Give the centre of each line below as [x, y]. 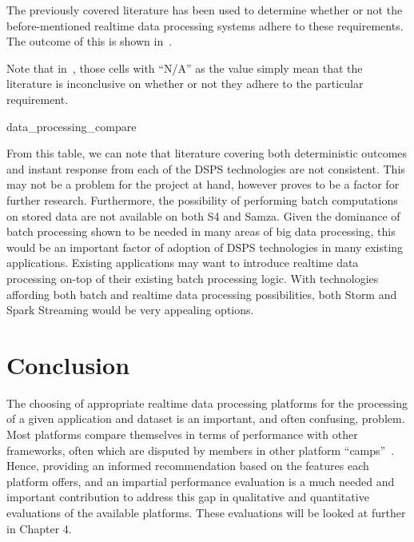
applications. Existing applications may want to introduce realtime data [183, 263]
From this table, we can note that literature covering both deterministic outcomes [207, 153]
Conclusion [68, 364]
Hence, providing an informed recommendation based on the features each [188, 466]
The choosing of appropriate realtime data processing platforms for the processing [207, 403]
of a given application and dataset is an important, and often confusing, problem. [206, 418]
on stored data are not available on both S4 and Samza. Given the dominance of [203, 215]
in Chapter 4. [39, 528]
